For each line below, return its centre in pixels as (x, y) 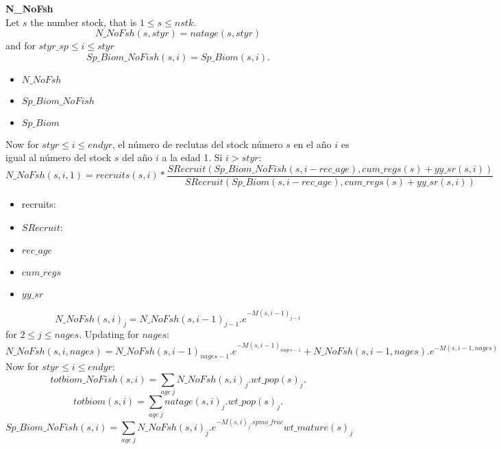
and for (21, 46)
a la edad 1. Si (192, 157)
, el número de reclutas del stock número (197, 144)
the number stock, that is (84, 22)
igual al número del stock (59, 157)
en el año (313, 144)
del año (137, 157)
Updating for (112, 334)
